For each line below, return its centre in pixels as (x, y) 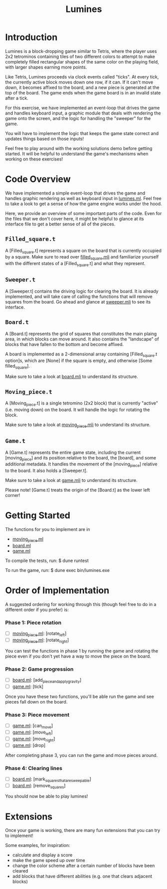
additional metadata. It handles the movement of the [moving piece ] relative (82, 465)
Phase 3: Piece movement (37, 714)
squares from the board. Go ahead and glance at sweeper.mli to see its (78, 301)
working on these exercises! (34, 159)
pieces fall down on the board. (36, 701)
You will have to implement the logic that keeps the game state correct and (82, 133)
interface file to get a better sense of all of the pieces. (60, 224)
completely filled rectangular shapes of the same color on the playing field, (82, 61)
